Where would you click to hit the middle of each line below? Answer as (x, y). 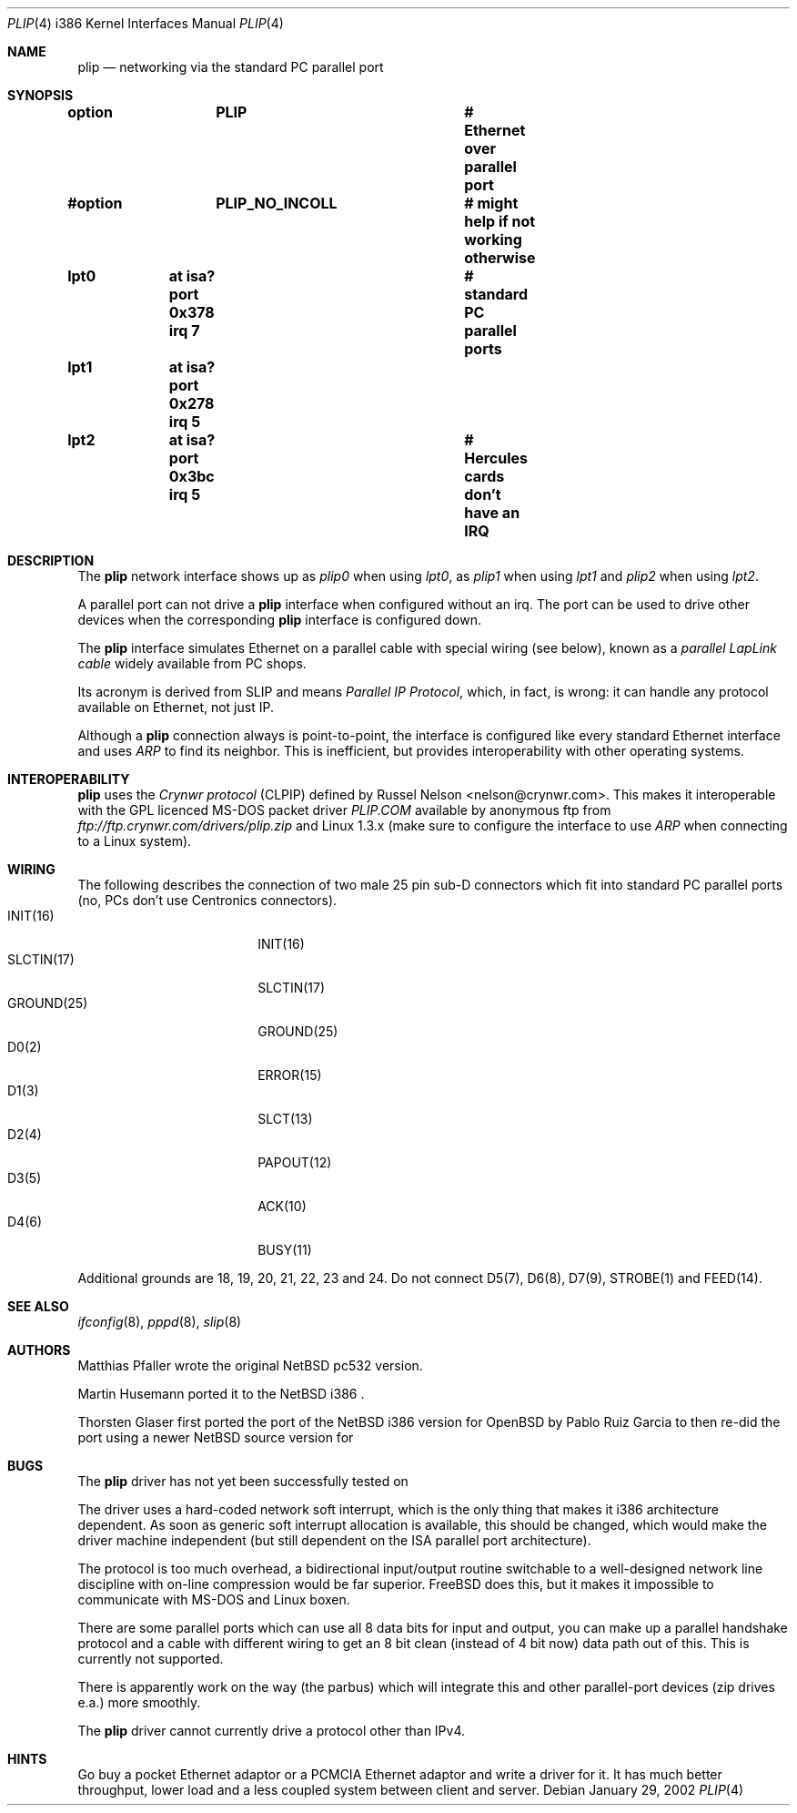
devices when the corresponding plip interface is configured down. (280, 620)
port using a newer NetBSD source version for (216, 1437)
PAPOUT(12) (295, 1162)
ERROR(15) (290, 1075)
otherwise (500, 258)
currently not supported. (151, 1659)
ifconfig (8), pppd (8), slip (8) (160, 1322)
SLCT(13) (285, 1119)
